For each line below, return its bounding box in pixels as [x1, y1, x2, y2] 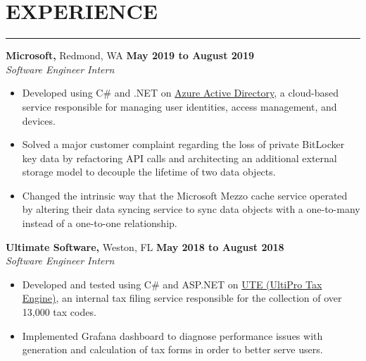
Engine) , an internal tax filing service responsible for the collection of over [22, 290, 342, 305]
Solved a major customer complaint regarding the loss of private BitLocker [22, 137, 345, 152]
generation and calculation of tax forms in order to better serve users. [22, 342, 323, 357]
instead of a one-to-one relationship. [22, 216, 177, 231]
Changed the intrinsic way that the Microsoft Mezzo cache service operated [22, 188, 348, 202]
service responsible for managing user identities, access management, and [22, 99, 337, 114]
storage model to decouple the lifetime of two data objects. [22, 164, 276, 179]
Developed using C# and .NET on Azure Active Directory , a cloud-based [22, 85, 339, 100]
